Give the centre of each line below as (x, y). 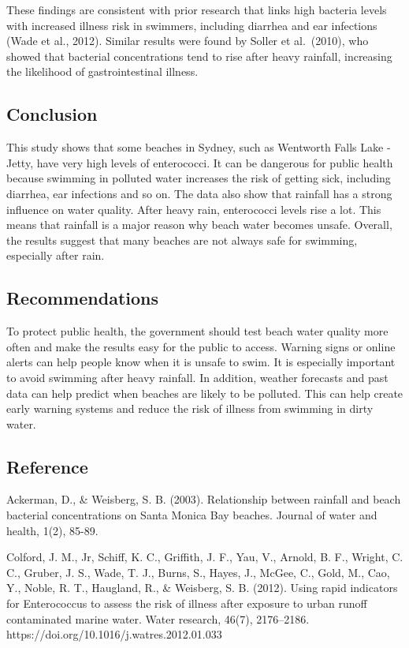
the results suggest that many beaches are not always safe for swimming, (182, 240)
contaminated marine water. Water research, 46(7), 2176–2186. (158, 618)
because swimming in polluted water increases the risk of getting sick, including (199, 178)
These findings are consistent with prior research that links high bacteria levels (197, 9)
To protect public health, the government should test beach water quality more (197, 331)
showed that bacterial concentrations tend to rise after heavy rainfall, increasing (199, 56)
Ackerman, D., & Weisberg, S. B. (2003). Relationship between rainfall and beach (204, 499)
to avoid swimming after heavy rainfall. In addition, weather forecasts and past (197, 377)
